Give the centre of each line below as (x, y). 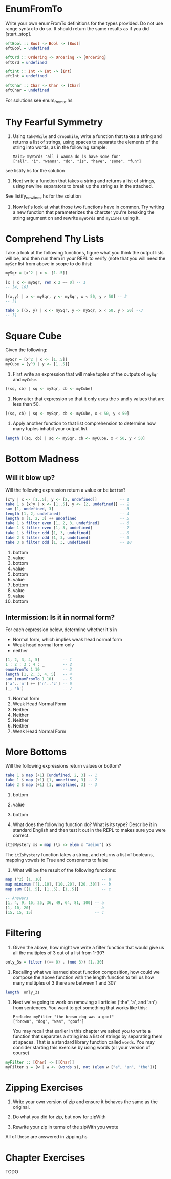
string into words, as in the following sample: (60, 147)
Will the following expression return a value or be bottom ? (66, 490)
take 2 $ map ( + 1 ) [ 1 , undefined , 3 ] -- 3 (51, 785)
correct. (21, 836)
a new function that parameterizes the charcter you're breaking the (83, 212)
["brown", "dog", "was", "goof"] (48, 1021)
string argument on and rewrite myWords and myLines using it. (76, 218)
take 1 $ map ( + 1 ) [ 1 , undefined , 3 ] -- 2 (51, 780)
